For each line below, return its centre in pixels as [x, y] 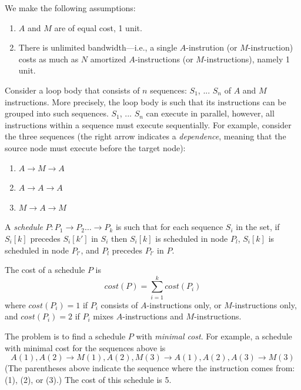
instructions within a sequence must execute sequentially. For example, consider [148, 124]
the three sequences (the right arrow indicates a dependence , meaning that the [146, 136]
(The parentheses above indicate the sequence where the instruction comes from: [150, 368]
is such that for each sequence [169, 227]
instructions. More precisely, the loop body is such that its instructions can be [146, 101]
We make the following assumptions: [70, 8]
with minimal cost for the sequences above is [85, 347]
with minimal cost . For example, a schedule [214, 336]
